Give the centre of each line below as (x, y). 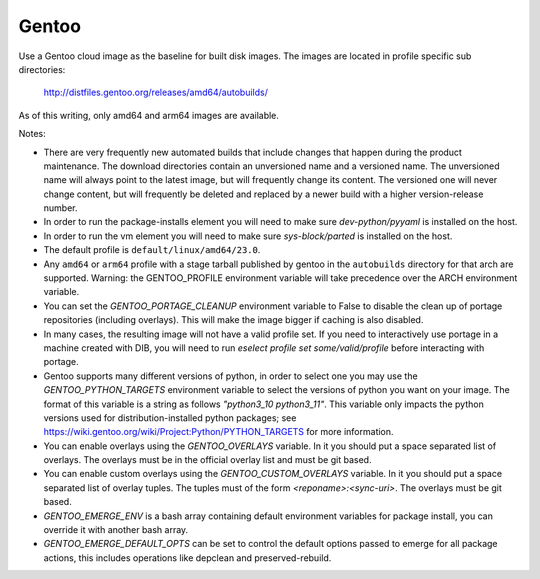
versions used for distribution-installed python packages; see (170, 417)
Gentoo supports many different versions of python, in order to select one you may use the (231, 376)
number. (60, 208)
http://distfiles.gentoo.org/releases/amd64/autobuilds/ (156, 92)
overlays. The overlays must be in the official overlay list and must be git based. (207, 460)
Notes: (32, 134)
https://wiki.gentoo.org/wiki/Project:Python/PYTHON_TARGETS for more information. (218, 432)
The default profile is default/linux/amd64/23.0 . (152, 250)
